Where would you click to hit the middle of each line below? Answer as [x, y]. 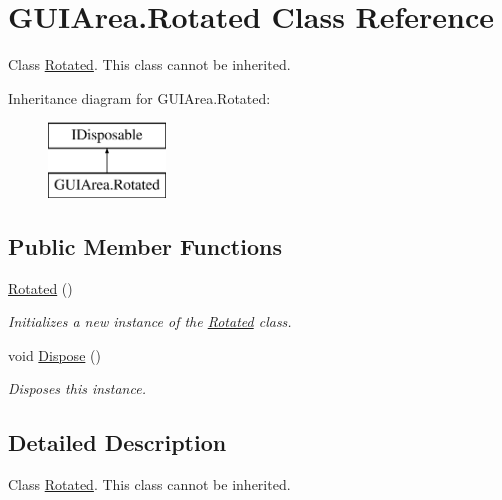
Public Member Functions [145, 245]
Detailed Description [117, 442]
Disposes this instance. [77, 388]
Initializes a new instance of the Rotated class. [150, 321]
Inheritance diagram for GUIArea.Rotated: [139, 97]
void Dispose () [54, 354]
